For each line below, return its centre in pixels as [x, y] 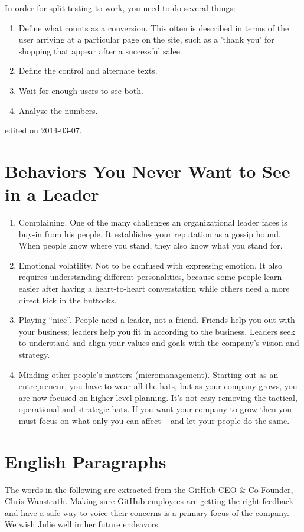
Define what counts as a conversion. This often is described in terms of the [154, 27]
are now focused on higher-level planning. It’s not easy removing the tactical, [158, 397]
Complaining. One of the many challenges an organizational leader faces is [153, 222]
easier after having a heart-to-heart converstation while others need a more [154, 288]
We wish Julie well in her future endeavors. [83, 524]
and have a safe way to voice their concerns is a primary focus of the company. [147, 512]
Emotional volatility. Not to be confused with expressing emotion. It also [151, 265]
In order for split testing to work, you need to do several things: [120, 8]
